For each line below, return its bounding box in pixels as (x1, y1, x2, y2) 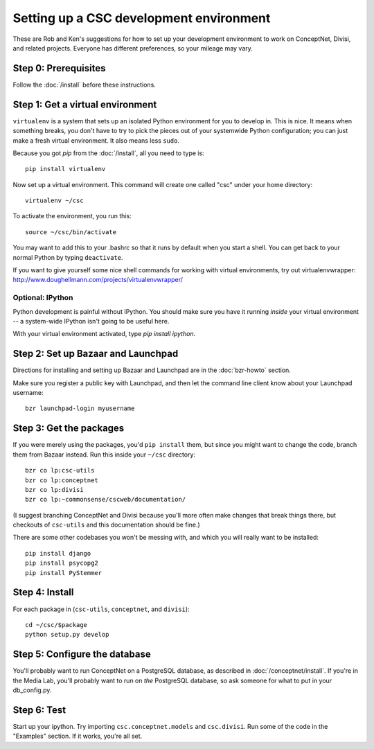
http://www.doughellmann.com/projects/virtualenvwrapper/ (12, 276, 184, 284)
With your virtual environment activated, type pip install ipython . (12, 330, 196, 338)
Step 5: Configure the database (12, 649, 152, 660)
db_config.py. (12, 686, 52, 694)
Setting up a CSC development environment (12, 10, 271, 26)
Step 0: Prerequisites (12, 62, 107, 74)
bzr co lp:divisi (25, 486, 84, 493)
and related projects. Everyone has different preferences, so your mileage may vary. (12, 44, 253, 52)
